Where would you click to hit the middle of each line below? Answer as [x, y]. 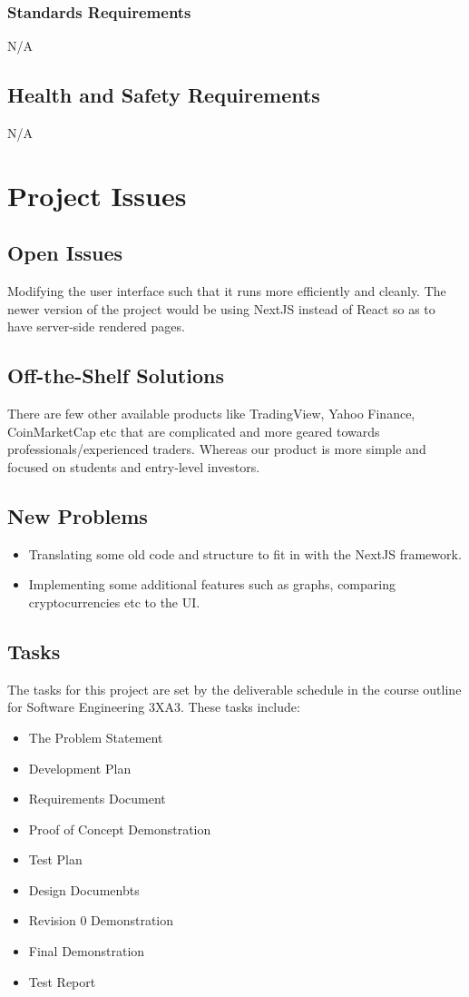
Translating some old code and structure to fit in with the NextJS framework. [245, 553]
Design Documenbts [84, 889]
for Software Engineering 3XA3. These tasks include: [154, 707]
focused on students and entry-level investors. [134, 466]
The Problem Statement [96, 737]
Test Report [62, 981]
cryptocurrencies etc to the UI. [114, 602]
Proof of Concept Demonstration [120, 829]
